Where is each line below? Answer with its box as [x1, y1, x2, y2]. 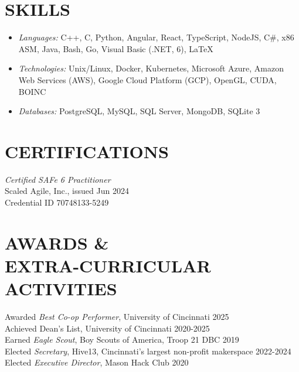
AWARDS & [5, 230, 109, 254]
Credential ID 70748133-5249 [5, 196, 109, 208]
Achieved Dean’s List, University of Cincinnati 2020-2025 [5, 322, 210, 334]
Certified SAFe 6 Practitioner [5, 173, 111, 185]
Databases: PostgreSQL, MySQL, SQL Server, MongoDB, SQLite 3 [18, 105, 260, 117]
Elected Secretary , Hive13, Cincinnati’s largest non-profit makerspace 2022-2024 [5, 344, 291, 357]
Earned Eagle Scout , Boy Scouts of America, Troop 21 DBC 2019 [5, 333, 239, 346]
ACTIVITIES [5, 277, 117, 301]
